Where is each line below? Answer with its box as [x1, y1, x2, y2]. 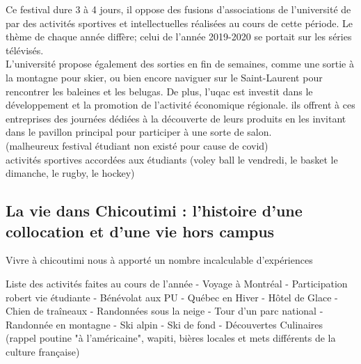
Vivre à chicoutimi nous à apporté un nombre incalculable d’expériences [6, 253, 313, 267]
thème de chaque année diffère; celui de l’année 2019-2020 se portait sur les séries [6, 29, 352, 44]
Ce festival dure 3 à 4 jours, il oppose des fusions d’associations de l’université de [6, 2, 351, 16]
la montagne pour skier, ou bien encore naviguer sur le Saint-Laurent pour [6, 70, 323, 84]
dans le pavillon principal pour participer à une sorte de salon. [6, 125, 272, 139]
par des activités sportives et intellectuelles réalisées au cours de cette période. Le [6, 15, 353, 30]
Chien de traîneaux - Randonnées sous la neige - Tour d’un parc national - [6, 303, 323, 318]
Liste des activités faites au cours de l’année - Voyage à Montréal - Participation [6, 276, 348, 290]
